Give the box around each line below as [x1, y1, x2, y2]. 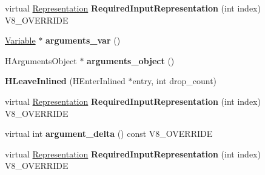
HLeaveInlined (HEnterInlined [5, 74, 126, 87]
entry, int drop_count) [132, 74, 217, 87]
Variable [5, 34, 36, 47]
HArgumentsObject [5, 54, 77, 67]
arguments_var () [45, 34, 121, 47]
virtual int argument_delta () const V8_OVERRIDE [5, 127, 213, 140]
